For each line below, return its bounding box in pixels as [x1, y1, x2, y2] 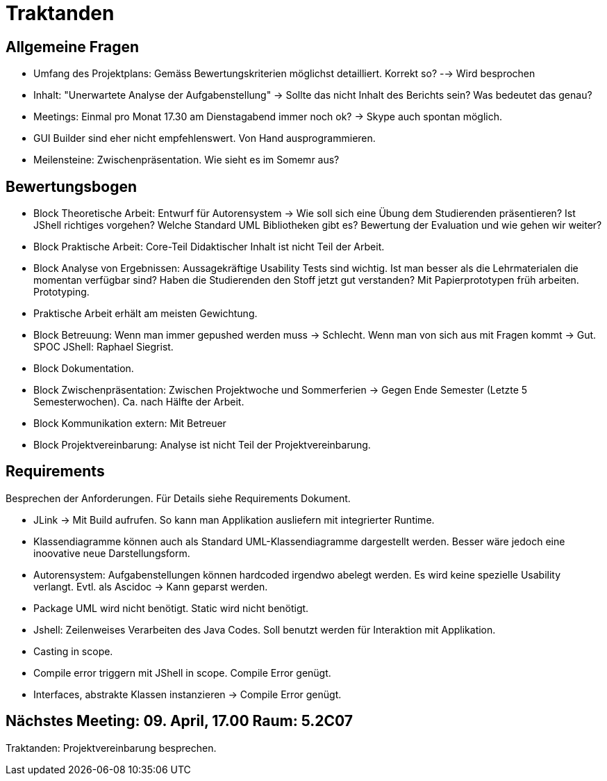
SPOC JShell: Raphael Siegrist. [33, 341, 174, 353]
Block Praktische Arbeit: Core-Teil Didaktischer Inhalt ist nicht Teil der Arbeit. [33, 241, 385, 253]
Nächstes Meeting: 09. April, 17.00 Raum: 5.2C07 [6, 712, 353, 730]
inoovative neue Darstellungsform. [33, 547, 190, 559]
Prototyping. [33, 286, 90, 298]
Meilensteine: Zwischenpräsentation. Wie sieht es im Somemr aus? [33, 154, 340, 166]
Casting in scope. [33, 645, 113, 657]
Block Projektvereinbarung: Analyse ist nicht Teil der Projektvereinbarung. [33, 439, 371, 451]
